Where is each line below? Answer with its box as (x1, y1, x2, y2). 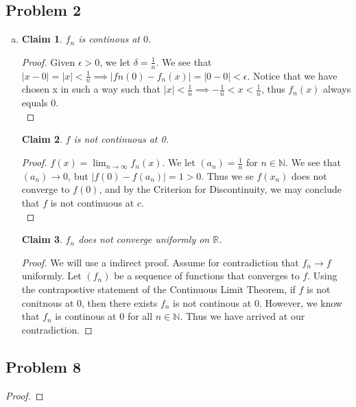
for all (127, 309, 153, 323)
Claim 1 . (21, 32, 62, 46)
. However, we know (259, 295, 343, 310)
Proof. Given (21, 54, 75, 69)
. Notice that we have (247, 68, 337, 82)
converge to (21, 182, 70, 196)
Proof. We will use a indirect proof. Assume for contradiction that (21, 255, 299, 269)
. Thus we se (201, 168, 254, 183)
